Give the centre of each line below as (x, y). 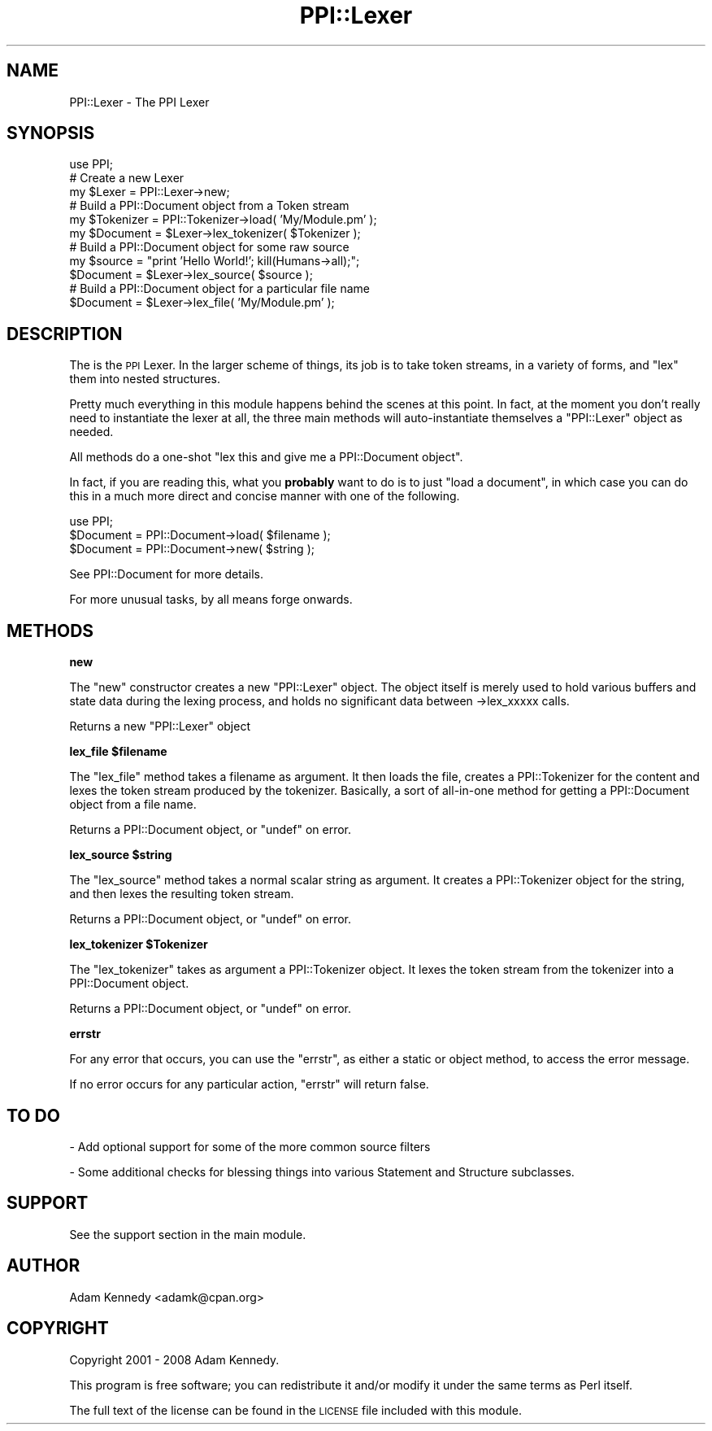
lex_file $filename (118, 752)
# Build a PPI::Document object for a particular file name (220, 289)
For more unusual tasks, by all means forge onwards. (211, 600)
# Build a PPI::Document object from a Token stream (209, 206)
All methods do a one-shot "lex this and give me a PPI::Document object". (266, 457)
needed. (91, 432)
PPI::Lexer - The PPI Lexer (139, 102)
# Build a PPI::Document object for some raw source (209, 247)
